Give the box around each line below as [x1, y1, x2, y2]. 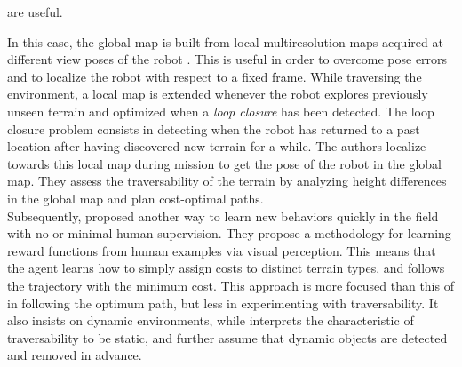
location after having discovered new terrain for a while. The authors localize [7, 137, 426, 156]
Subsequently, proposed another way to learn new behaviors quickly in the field [7, 206, 439, 225]
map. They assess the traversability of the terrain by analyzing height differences [7, 172, 447, 190]
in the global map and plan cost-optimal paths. [7, 188, 264, 207]
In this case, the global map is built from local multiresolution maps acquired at [7, 32, 443, 51]
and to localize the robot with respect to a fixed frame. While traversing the [7, 67, 422, 85]
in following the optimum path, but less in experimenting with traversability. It [7, 293, 439, 312]
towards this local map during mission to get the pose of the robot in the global [7, 154, 442, 172]
